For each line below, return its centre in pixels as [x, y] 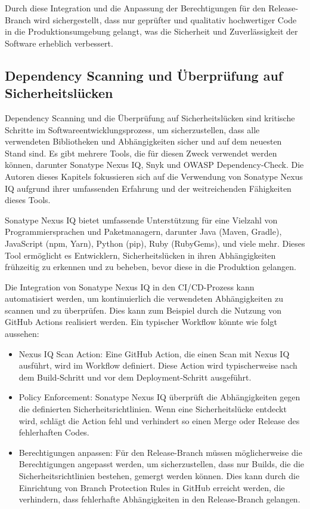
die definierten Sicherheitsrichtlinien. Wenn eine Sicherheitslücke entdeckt [153, 409]
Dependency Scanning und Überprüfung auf [144, 75]
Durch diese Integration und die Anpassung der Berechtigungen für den [135, 8]
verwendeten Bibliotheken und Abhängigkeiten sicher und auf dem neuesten [143, 141]
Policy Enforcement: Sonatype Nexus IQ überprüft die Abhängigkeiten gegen [159, 397]
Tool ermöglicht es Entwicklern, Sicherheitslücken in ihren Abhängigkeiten [140, 255]
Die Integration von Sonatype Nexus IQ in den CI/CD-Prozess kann [130, 286]
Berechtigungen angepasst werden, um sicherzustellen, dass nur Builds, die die [162, 464]
